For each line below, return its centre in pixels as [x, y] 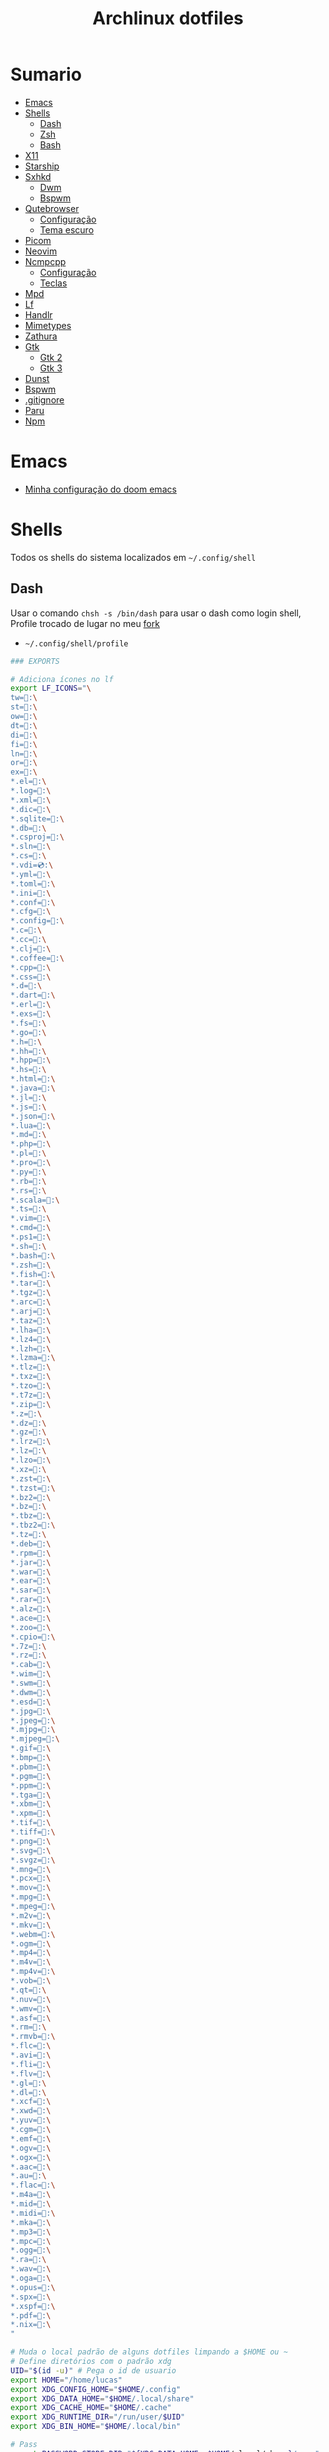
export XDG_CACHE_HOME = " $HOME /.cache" [91, 2408]
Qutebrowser [52, 208]
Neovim [41, 251]
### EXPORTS [35, 661]
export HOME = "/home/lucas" [66, 2380]
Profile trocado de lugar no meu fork [85, 623]
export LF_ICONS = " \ [51, 688]
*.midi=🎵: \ [33, 2213]
